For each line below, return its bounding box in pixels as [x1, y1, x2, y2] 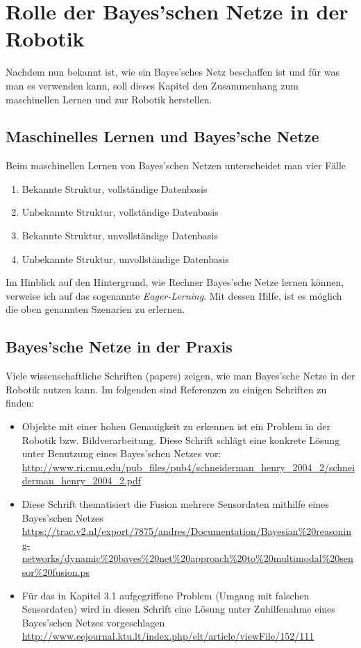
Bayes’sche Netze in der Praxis [6, 336, 233, 357]
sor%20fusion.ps [22, 564, 90, 579]
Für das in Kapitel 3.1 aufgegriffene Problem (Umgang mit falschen [22, 588, 310, 602]
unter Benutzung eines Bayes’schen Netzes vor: [22, 446, 221, 461]
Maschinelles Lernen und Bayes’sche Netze [6, 126, 319, 147]
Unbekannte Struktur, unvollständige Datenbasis [22, 251, 229, 266]
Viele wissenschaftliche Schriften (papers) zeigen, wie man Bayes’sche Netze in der [6, 368, 355, 383]
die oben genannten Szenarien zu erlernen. [6, 302, 185, 316]
